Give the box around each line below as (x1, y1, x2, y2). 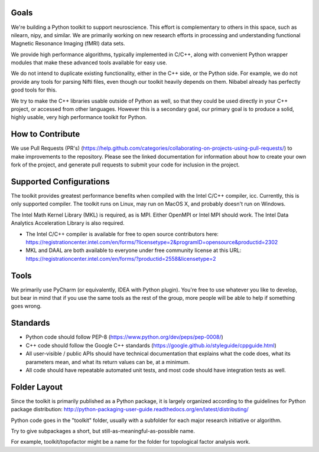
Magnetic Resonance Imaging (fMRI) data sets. (11, 40, 125, 47)
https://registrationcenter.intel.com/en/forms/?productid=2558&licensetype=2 (25, 255, 216, 262)
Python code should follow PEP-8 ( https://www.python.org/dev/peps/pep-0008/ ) (25, 333, 224, 340)
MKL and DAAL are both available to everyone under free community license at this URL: (25, 247, 242, 254)
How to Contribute (11, 129, 80, 139)
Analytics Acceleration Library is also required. (11, 220, 125, 227)
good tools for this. (11, 86, 57, 94)
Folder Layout (11, 382, 63, 392)
